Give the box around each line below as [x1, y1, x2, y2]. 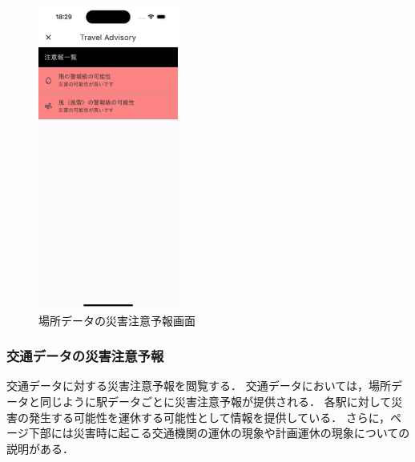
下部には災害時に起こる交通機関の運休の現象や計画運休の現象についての [28, 424, 410, 441]
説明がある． [6, 440, 74, 456]
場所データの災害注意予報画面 [38, 311, 195, 328]
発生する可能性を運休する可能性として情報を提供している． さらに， [28, 408, 391, 425]
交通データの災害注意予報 [6, 346, 164, 366]
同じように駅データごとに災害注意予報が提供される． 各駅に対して [39, 392, 392, 409]
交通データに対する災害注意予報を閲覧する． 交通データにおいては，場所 [6, 377, 391, 394]
